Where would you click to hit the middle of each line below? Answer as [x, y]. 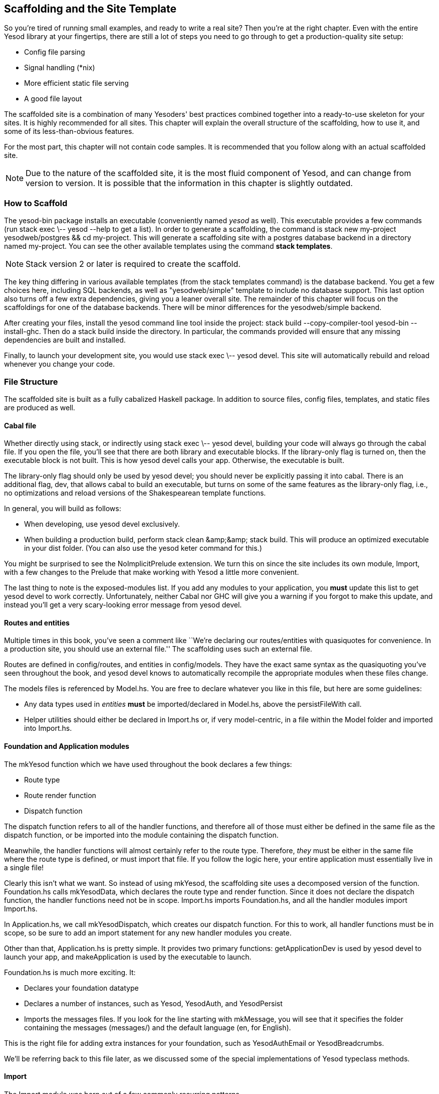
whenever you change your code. [59, 364]
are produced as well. [40, 407]
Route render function [60, 795]
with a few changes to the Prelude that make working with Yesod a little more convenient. [152, 572]
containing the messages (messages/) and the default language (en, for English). [158, 1027]
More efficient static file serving [76, 83]
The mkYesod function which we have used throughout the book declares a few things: [148, 764]
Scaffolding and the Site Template [90, 9]
